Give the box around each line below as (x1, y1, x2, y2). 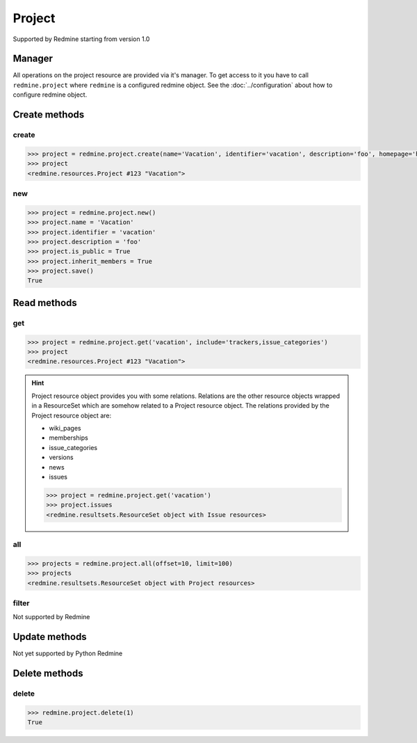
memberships (49, 433, 88, 442)
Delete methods (13, 668, 83, 680)
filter (13, 598, 30, 608)
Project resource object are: (31, 411, 111, 420)
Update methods (13, 631, 87, 643)
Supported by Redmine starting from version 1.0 (13, 35, 150, 43)
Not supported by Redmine (13, 613, 90, 621)
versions (49, 453, 74, 462)
